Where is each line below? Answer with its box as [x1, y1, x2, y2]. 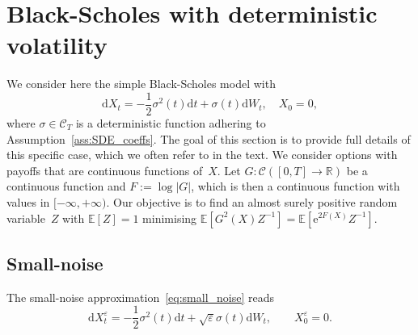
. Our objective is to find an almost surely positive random [106, 193, 398, 210]
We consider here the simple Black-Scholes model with [6, 75, 276, 92]
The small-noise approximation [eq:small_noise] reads [6, 288, 275, 305]
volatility [6, 28, 108, 61]
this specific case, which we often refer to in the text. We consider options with [6, 146, 398, 163]
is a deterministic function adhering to [75, 114, 266, 131]
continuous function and [6, 178, 126, 195]
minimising [142, 209, 197, 226]
